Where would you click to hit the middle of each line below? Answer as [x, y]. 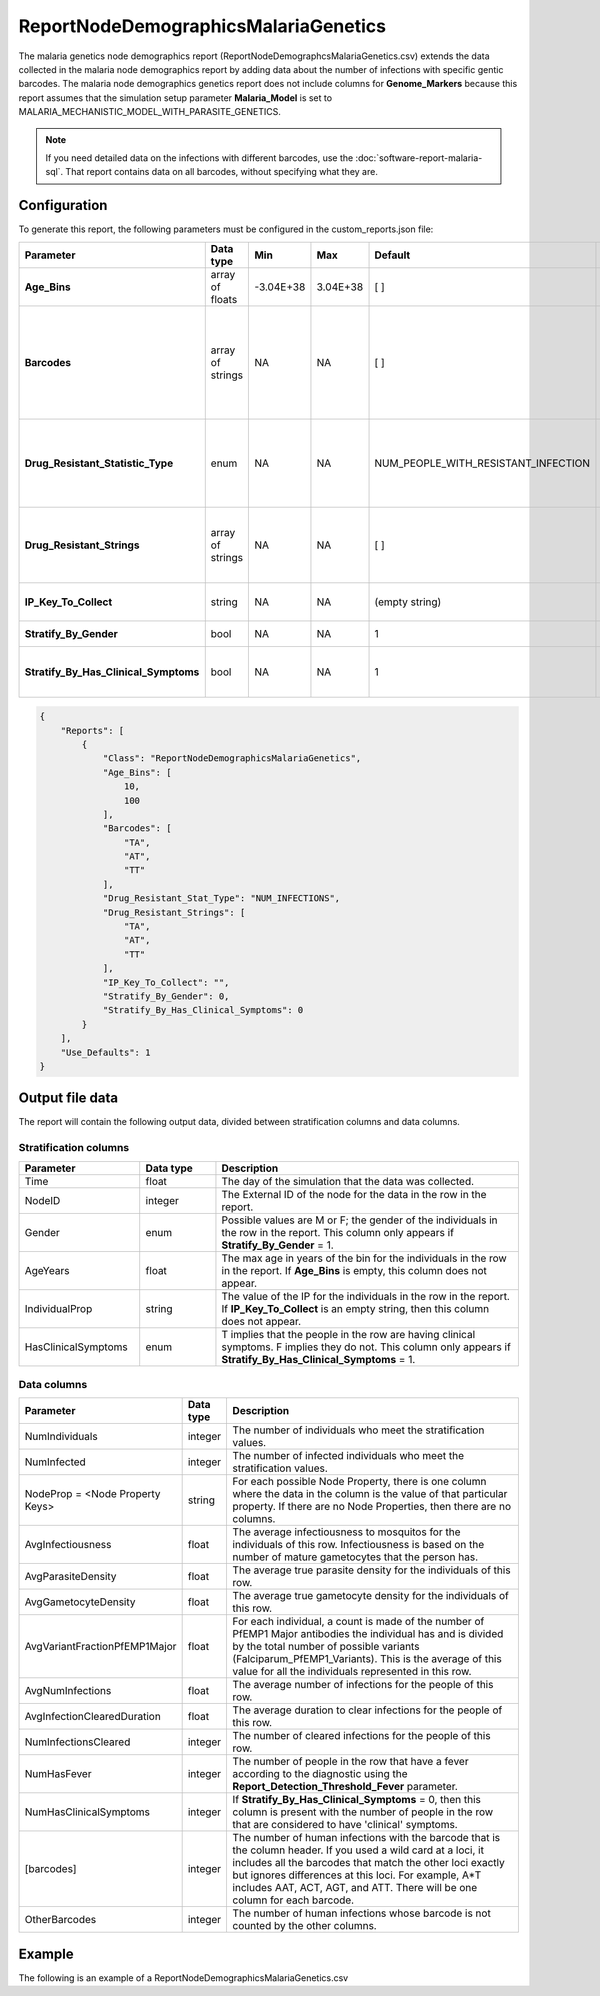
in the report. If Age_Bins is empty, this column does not [354, 1270]
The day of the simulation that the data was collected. [348, 1181]
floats [224, 299]
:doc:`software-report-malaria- [419, 157]
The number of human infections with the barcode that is [366, 1838]
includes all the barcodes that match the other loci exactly [368, 1863]
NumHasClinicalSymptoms [87, 1812]
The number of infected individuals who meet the [348, 1456]
